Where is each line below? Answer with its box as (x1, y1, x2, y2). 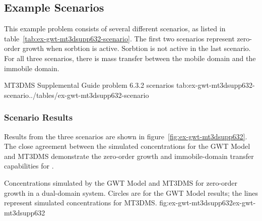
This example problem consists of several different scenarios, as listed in (4, 23, 226, 34)
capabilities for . (4, 160, 54, 171)
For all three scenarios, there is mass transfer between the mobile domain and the (4, 52, 256, 63)
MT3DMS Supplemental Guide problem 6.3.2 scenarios (4, 80, 174, 90)
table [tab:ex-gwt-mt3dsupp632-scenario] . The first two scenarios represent (4, 33, 235, 43)
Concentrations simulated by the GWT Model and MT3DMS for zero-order (4, 177, 238, 188)
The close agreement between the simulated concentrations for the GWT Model (4, 141, 250, 151)
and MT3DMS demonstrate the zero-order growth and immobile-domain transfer (4, 150, 254, 161)
